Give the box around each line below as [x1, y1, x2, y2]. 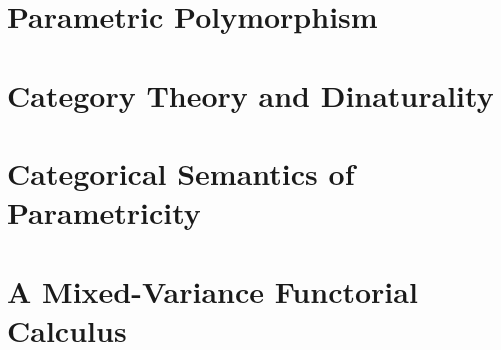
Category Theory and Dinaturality [7, 74, 494, 115]
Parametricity [7, 192, 201, 233]
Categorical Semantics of [7, 152, 355, 193]
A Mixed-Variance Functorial [7, 270, 418, 311]
